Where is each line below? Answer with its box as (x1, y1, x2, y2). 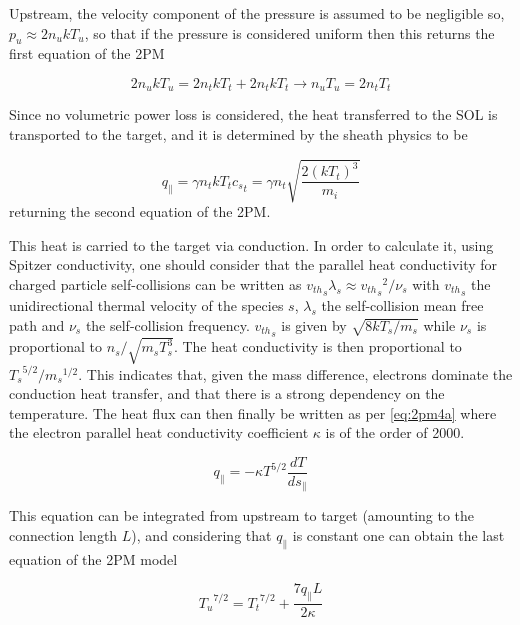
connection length (9, 525, 118, 546)
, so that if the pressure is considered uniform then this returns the (84, 22, 495, 43)
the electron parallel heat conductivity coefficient (9, 422, 309, 443)
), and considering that (131, 525, 272, 546)
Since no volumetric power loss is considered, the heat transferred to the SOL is (9, 104, 498, 125)
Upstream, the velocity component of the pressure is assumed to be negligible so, (9, 3, 505, 23)
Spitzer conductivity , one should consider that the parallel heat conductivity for (9, 254, 498, 275)
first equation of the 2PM (9, 43, 165, 64)
